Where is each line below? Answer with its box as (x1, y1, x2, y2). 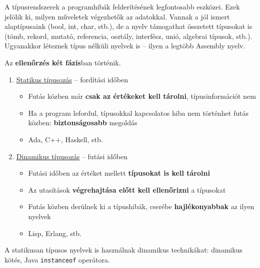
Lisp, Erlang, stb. (28, 228, 81, 238)
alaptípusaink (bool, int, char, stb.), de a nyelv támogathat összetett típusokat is (4, 21, 252, 31)
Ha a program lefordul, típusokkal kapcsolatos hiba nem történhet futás (28, 107, 248, 118)
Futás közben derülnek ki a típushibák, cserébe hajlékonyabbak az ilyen (28, 201, 254, 212)
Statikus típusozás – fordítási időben (16, 74, 128, 84)
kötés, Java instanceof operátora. (4, 254, 110, 265)
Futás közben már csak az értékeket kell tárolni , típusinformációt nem (28, 91, 256, 101)
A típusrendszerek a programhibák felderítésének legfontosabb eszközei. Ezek (4, 1, 240, 11)
